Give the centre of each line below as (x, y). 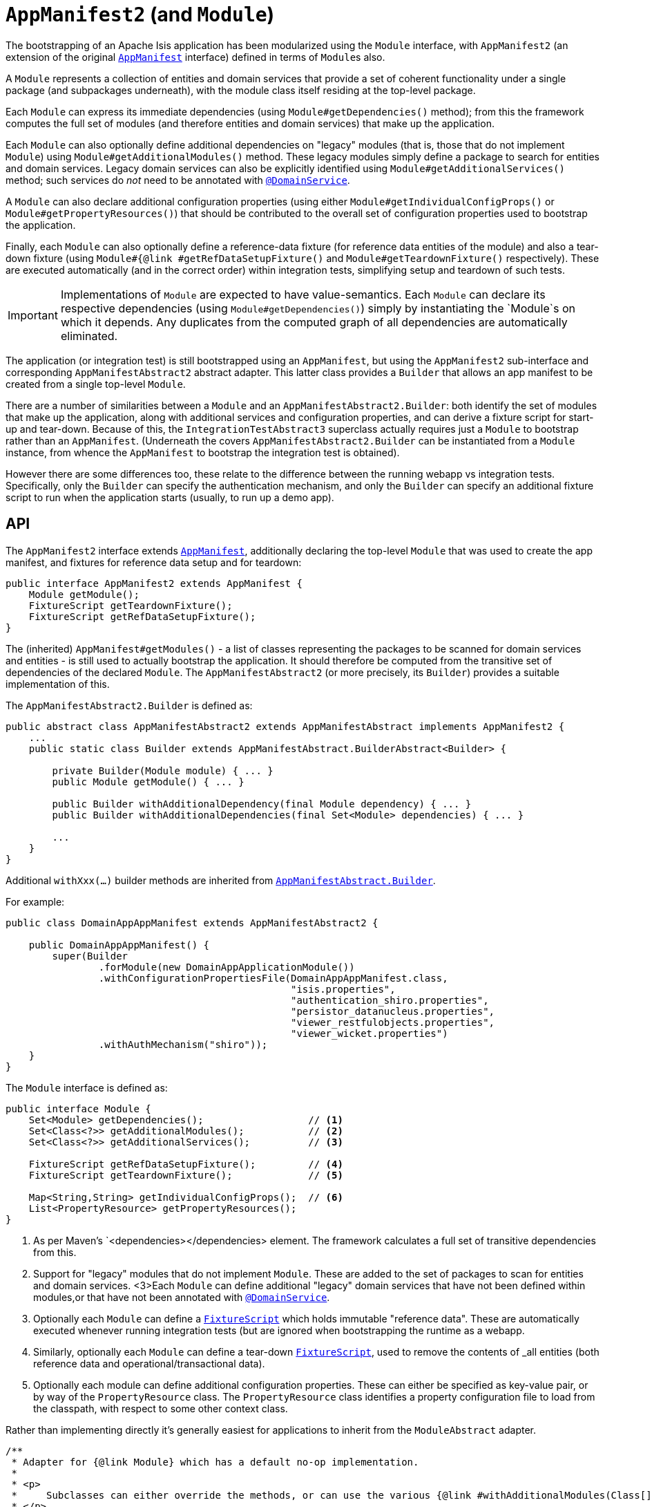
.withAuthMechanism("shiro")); (183, 1044)
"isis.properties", (343, 989)
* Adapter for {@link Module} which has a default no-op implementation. (215, 1462)
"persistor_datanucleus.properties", (393, 1011)
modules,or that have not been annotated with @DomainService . (182, 1297)
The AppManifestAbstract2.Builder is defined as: (129, 705)
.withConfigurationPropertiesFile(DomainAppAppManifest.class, (273, 978)
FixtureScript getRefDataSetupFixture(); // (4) (186, 1164)
